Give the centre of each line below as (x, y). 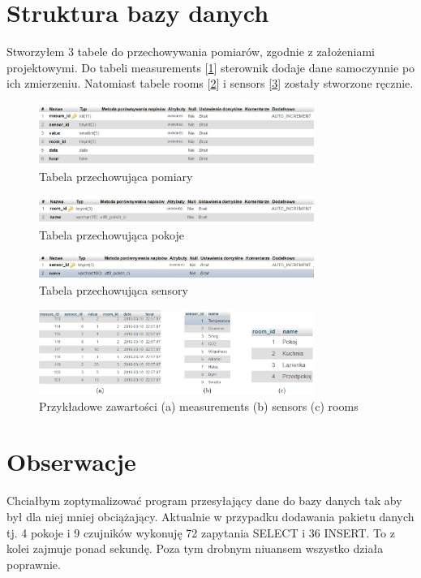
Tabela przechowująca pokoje (112, 234)
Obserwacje (71, 462)
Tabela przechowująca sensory (114, 289)
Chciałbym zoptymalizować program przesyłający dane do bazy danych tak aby (204, 500)
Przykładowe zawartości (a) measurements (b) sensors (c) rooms (199, 405)
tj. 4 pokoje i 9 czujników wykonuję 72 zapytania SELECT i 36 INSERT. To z (201, 532)
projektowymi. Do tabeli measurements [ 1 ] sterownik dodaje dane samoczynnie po (211, 67)
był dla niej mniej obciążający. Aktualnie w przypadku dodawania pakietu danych (210, 516)
